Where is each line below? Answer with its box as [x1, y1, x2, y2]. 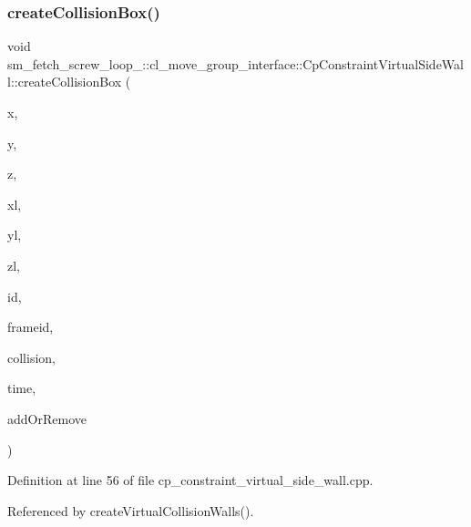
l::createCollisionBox [7, 72, 122, 91]
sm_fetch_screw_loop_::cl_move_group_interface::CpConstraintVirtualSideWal [7, 54, 464, 73]
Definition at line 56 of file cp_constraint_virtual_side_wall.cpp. [7, 470, 374, 490]
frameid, [7, 317, 54, 336]
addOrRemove [7, 408, 87, 428]
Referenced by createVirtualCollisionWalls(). [7, 501, 254, 520]
